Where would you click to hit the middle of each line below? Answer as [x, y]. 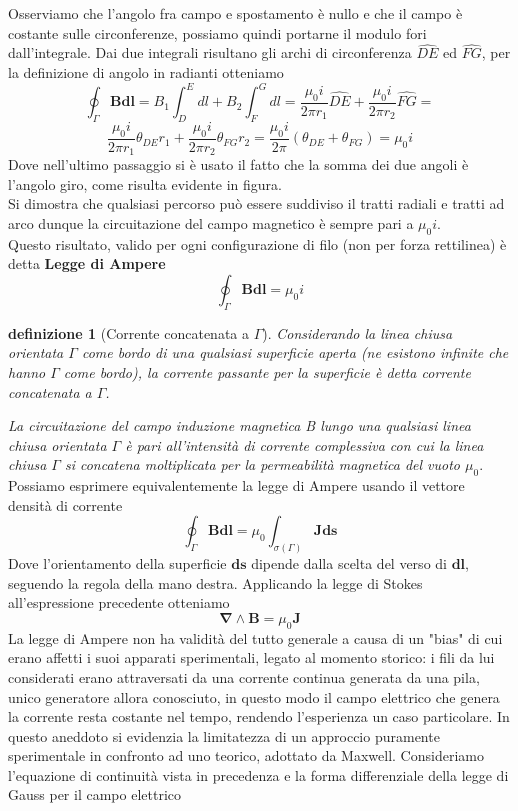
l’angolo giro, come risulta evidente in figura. [145, 183]
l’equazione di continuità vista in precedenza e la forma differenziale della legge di [258, 774]
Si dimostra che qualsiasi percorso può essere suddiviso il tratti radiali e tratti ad [256, 203]
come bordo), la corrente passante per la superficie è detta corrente [267, 371]
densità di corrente [65, 504]
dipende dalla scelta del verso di [349, 563]
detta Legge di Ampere [87, 263]
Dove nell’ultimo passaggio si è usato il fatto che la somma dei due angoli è [238, 164]
